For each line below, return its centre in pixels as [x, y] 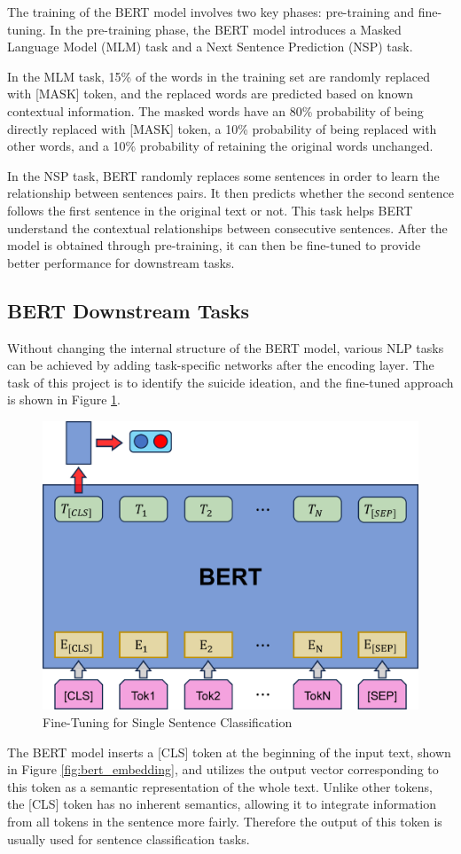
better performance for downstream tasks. [121, 262]
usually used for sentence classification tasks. [129, 838]
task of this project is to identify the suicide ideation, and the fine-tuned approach [230, 382]
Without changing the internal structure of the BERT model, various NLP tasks [226, 347]
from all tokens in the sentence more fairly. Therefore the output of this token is [225, 821]
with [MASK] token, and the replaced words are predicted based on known [211, 94]
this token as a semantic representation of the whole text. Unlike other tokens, [220, 786]
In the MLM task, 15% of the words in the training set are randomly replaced [219, 76]
